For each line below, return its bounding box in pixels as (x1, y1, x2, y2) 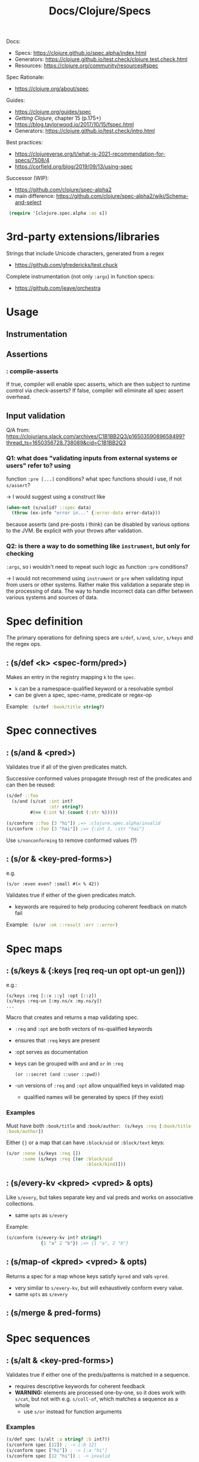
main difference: (14, 193, 55, 200)
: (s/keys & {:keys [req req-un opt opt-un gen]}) (6, 965, 185, 975)
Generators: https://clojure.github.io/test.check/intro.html (14, 127, 156, 135)
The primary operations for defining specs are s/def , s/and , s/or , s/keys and (6, 634, 193, 642)
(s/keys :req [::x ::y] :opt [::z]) (6, 993, 97, 999)
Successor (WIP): (6, 175, 49, 182)
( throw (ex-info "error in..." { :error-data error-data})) (11, 510, 161, 516)
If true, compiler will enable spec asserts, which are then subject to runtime (6, 380, 191, 388)
